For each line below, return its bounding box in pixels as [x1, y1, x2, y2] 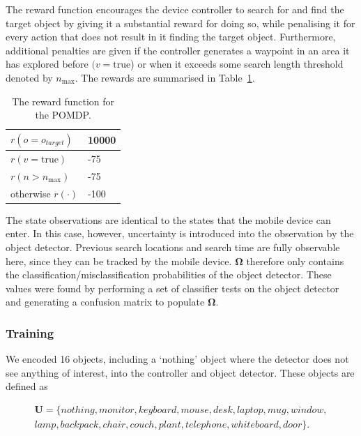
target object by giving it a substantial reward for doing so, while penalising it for [6, 15, 355, 30]
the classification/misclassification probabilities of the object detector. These [6, 267, 332, 282]
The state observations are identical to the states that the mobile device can [6, 212, 331, 227]
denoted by [6, 70, 53, 84]
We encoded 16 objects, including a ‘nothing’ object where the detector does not [6, 352, 349, 366]
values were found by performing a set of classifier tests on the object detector [6, 280, 339, 295]
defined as [6, 379, 48, 393]
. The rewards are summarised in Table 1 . [75, 70, 255, 84]
